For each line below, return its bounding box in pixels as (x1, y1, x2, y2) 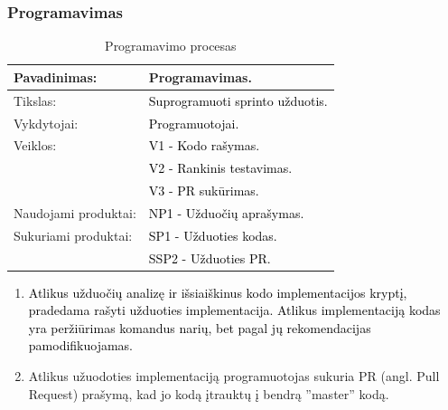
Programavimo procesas (105, 36, 237, 55)
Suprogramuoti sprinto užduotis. (148, 91, 328, 110)
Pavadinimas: (14, 67, 98, 86)
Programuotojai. (148, 113, 239, 132)
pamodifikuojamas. (28, 336, 134, 355)
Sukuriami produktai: (14, 225, 133, 244)
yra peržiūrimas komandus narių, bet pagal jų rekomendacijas (28, 318, 371, 337)
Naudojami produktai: (14, 203, 136, 222)
